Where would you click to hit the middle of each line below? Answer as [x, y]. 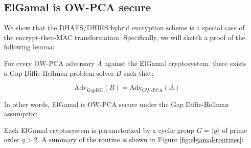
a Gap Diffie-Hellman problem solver [59, 73]
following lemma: [29, 47]
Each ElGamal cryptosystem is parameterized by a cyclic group [99, 130]
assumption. [22, 114]
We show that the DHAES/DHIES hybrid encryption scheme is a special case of [124, 28]
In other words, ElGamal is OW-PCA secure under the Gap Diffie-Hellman [116, 104]
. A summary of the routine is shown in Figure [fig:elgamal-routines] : [140, 139]
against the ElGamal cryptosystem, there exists [175, 63]
